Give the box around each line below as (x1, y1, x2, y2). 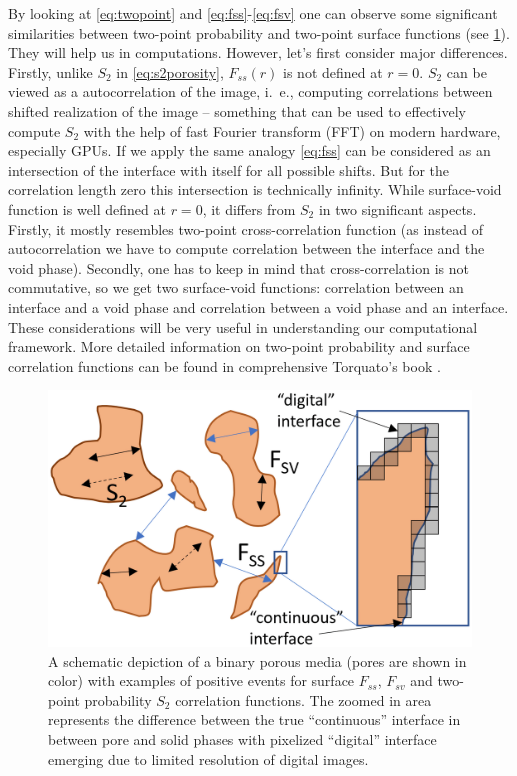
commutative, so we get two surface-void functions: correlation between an (8, 277, 464, 298)
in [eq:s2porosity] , (116, 61, 224, 82)
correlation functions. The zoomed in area (175, 689, 432, 710)
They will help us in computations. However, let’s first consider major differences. (8, 42, 508, 63)
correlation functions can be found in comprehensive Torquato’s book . (8, 355, 441, 376)
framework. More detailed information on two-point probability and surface (8, 336, 470, 357)
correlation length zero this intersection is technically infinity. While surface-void (8, 179, 502, 200)
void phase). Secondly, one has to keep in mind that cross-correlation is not (8, 257, 469, 278)
